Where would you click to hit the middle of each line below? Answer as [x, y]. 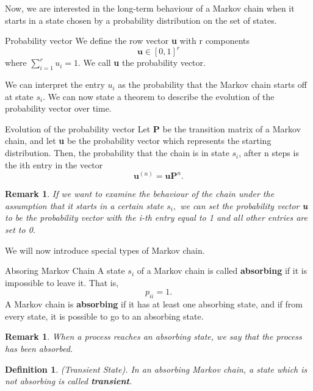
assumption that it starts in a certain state [85, 205]
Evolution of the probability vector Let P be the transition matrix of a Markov [153, 128]
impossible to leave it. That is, [62, 282]
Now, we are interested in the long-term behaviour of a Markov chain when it [150, 8]
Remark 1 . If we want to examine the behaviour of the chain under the [140, 194]
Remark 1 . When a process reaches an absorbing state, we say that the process [153, 336]
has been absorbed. [39, 348]
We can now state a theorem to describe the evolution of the [161, 96]
